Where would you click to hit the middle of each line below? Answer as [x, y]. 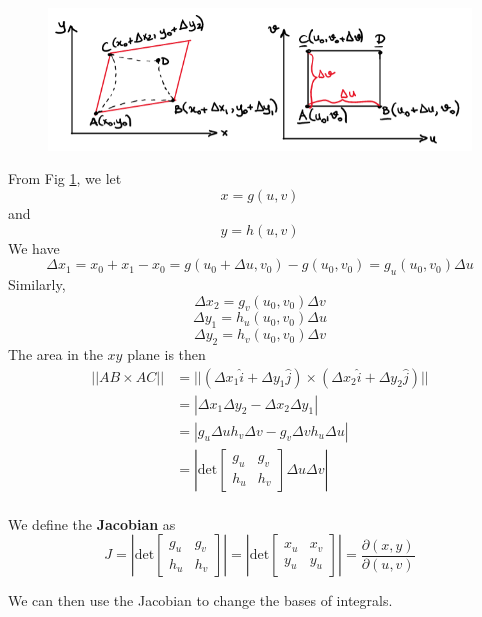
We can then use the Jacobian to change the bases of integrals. [200, 600]
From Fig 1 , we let [65, 178]
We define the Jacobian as [92, 523]
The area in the [55, 353]
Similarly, [37, 283]
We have [34, 247]
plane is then [166, 353]
